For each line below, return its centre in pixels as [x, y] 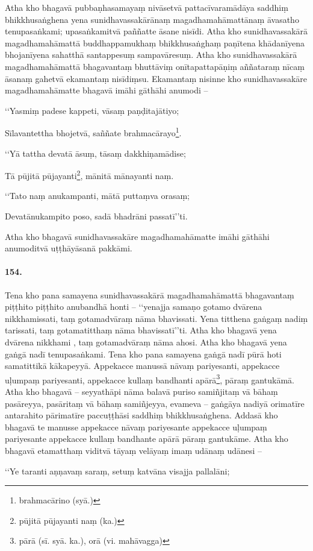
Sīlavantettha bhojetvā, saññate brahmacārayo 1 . [93, 132]
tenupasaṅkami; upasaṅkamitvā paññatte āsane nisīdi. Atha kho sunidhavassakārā [156, 31]
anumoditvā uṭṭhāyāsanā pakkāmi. [69, 248]
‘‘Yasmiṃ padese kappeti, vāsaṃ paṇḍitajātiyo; [92, 110]
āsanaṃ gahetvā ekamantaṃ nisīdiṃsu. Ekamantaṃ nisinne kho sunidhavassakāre [156, 78]
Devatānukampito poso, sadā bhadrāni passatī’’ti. [96, 216]
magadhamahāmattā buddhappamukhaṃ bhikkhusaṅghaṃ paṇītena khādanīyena [155, 43]
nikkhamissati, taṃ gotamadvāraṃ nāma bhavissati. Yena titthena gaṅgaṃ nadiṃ [156, 318]
